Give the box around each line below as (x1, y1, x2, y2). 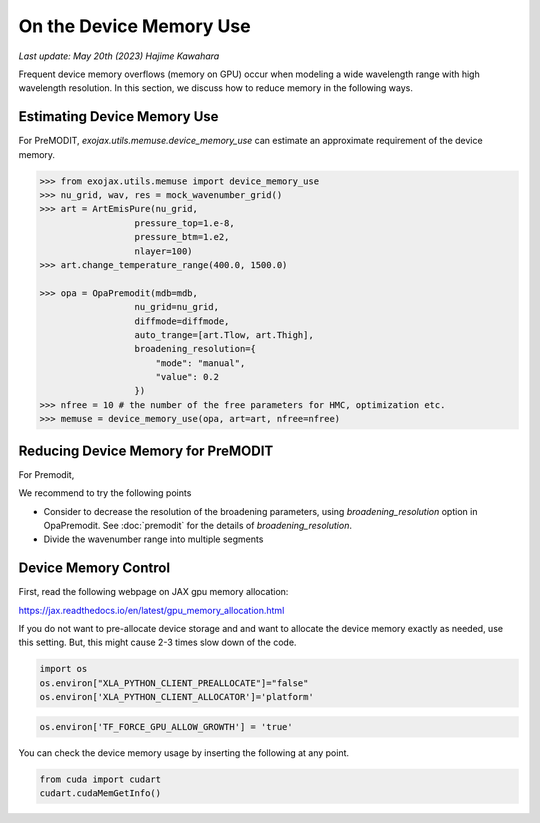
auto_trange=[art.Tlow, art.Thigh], (134, 329, 314, 340)
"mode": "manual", (155, 357, 246, 369)
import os (39, 663, 88, 675)
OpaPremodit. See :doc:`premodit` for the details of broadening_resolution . (43, 519, 352, 531)
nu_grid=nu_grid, (134, 301, 220, 313)
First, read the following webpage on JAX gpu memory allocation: (18, 586, 289, 598)
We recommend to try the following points (18, 487, 192, 499)
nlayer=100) (134, 245, 194, 257)
